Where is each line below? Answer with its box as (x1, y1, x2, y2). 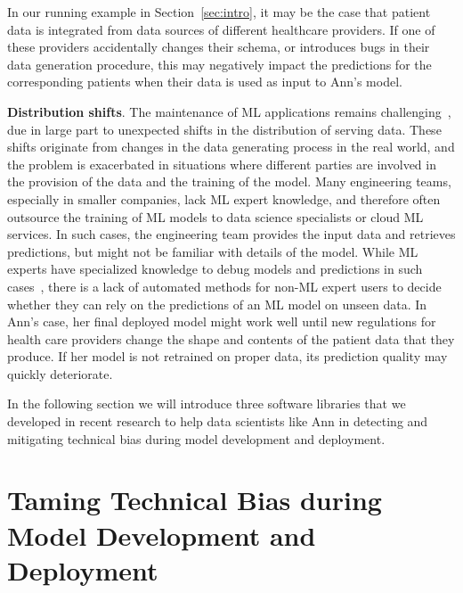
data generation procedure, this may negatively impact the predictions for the (7, 54, 432, 73)
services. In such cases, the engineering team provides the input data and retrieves (7, 225, 456, 243)
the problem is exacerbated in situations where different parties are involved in (7, 154, 436, 173)
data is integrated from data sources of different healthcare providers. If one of (7, 20, 435, 38)
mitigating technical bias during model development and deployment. (7, 429, 386, 448)
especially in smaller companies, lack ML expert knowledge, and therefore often (7, 189, 441, 208)
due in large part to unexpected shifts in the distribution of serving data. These (7, 119, 442, 138)
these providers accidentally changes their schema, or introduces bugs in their (7, 37, 430, 56)
